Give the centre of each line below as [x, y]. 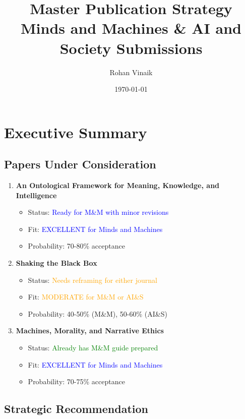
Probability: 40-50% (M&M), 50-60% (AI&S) [98, 313]
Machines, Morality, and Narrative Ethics [90, 331]
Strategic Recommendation [76, 409]
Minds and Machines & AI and [131, 28]
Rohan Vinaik [131, 72]
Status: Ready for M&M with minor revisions [98, 212]
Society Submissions [131, 48]
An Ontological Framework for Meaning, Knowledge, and [118, 185]
